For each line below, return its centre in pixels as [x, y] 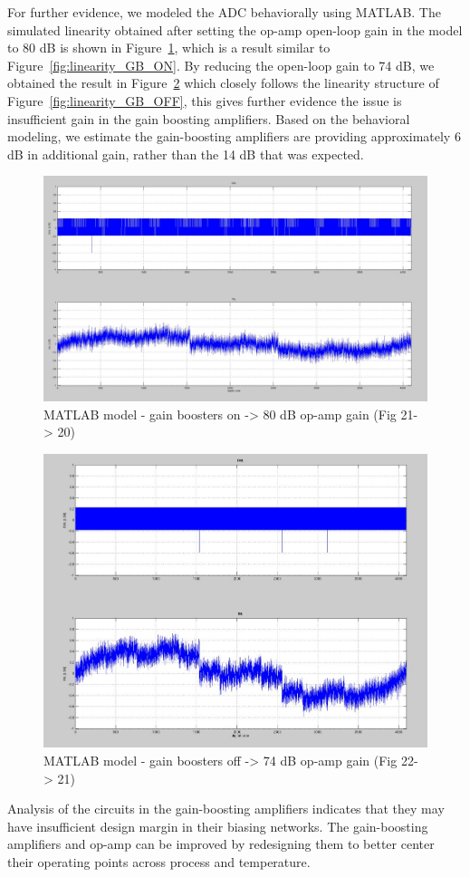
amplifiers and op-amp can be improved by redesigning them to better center [221, 844]
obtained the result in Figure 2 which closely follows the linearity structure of [223, 83]
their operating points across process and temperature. [159, 861]
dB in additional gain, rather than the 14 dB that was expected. [186, 154]
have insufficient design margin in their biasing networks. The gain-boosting [218, 826]
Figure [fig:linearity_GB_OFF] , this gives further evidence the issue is [205, 100]
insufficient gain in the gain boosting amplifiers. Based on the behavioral [209, 118]
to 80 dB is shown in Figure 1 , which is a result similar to [169, 48]
